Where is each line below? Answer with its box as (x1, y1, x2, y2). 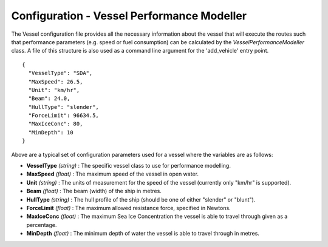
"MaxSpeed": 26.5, (28, 78, 83, 85)
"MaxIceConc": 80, (28, 120, 83, 127)
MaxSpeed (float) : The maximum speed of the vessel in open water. (26, 170, 199, 178)
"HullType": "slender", (28, 104, 100, 110)
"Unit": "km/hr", (28, 87, 80, 93)
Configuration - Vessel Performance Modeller (11, 9, 247, 22)
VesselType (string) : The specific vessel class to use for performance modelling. (26, 162, 231, 170)
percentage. (26, 221, 57, 228)
